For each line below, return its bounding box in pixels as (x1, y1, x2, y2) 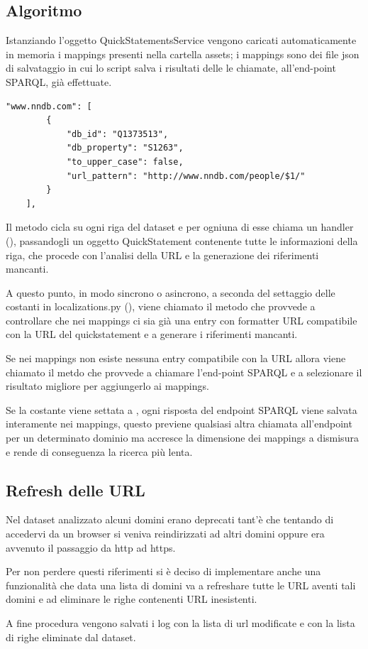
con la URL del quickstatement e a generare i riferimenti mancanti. (6, 327, 298, 342)
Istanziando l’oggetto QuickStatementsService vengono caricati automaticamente (6, 33, 357, 48)
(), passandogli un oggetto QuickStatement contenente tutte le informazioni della (6, 233, 358, 248)
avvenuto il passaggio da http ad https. (6, 540, 176, 555)
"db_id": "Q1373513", (66, 129, 169, 139)
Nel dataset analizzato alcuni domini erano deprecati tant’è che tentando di (6, 512, 334, 527)
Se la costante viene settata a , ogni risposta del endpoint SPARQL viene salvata (6, 402, 357, 417)
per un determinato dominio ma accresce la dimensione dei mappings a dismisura (6, 430, 359, 445)
